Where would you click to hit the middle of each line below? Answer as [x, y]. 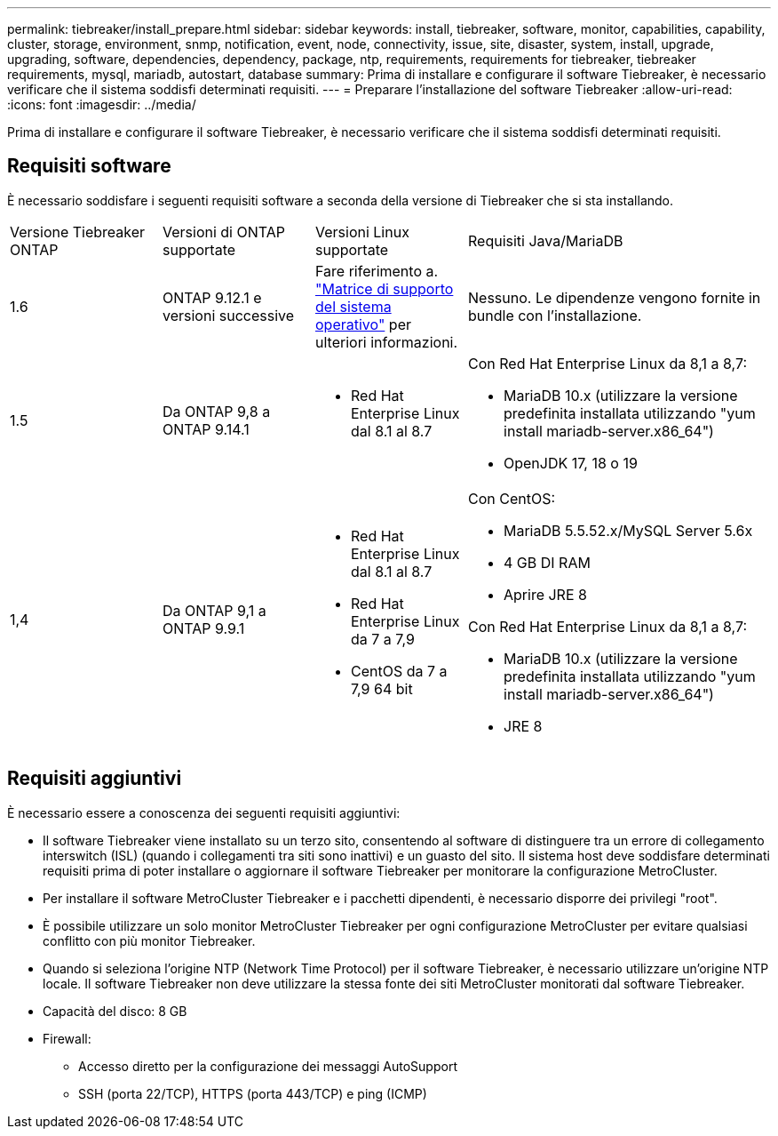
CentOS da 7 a [399, 671]
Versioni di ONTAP [224, 232]
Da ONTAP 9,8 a [217, 411]
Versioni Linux [362, 232]
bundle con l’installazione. [555, 315]
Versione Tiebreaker [78, 232]
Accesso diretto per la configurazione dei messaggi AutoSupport [268, 1066]
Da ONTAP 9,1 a [214, 610]
